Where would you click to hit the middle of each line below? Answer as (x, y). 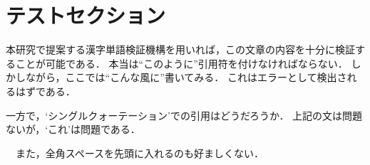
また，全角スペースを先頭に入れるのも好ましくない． (140, 153)
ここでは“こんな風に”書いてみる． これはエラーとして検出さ (206, 77)
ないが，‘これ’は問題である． (73, 129)
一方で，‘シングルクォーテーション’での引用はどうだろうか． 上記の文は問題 (184, 115)
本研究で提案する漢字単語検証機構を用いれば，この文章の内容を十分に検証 (180, 49)
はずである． (45, 91)
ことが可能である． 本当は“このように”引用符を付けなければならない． (181, 63)
